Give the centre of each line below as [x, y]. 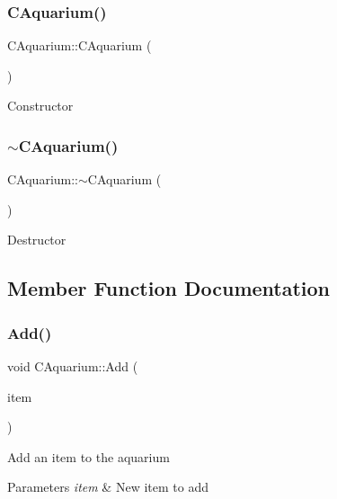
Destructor [37, 240]
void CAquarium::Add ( [73, 366]
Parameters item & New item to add [108, 487]
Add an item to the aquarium [89, 456]
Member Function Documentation [169, 288]
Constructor [40, 106]
